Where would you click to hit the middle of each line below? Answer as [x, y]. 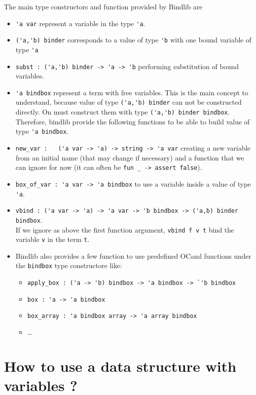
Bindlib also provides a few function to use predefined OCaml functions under [133, 256]
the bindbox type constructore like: [69, 265]
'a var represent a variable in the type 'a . [80, 23]
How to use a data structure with [120, 366]
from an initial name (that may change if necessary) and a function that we [130, 157]
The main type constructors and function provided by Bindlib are [103, 6]
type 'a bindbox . [42, 131]
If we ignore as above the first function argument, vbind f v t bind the [125, 229]
